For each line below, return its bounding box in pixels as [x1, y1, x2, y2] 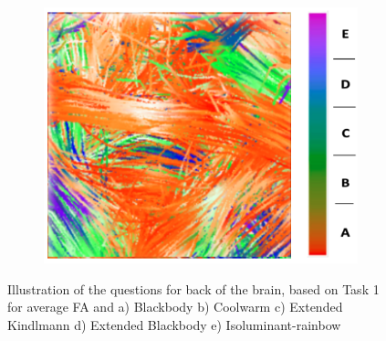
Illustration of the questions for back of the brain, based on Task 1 [7, 279, 380, 298]
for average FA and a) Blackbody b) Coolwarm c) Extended [7, 297, 343, 316]
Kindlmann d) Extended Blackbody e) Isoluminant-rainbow [7, 314, 341, 334]
